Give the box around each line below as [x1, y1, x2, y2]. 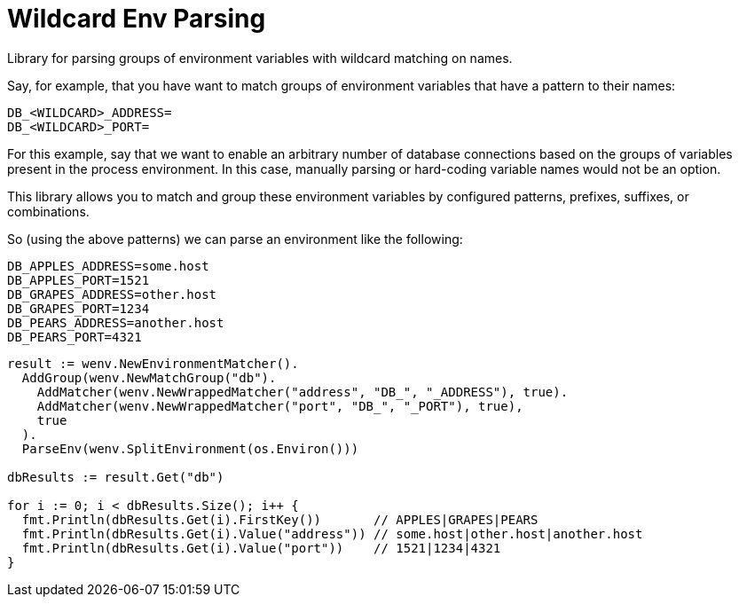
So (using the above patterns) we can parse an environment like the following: [7, 231, 463, 247]
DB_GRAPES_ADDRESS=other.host [7, 286, 217, 302]
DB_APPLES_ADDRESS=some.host [7, 258, 209, 273]
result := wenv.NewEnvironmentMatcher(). [7, 356, 299, 371]
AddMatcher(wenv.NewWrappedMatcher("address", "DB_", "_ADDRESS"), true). [36, 384, 569, 399]
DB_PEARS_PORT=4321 [7, 329, 142, 344]
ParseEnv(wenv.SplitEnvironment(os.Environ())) [21, 441, 359, 456]
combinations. [7, 203, 90, 219]
